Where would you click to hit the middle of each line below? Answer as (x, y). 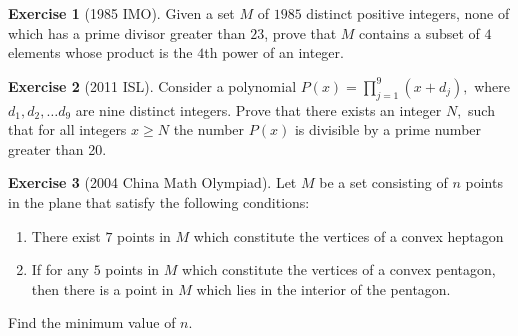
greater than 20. (57, 148)
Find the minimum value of (92, 322)
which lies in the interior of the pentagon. (323, 288)
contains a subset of (419, 32)
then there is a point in (102, 288)
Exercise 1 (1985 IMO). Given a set (121, 13)
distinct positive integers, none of (408, 13)
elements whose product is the (100, 52)
